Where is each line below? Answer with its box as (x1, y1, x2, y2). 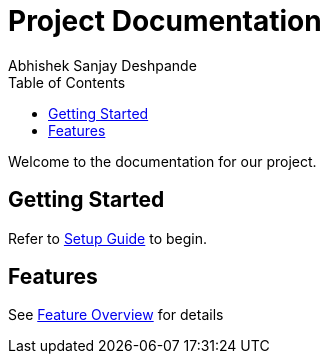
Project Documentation (8, 4, 322, 38)
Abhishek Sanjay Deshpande (8, 56, 197, 74)
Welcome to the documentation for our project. (8, 152, 317, 170)
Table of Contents (8, 73, 126, 91)
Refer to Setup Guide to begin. (8, 229, 207, 247)
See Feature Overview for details (8, 306, 224, 324)
